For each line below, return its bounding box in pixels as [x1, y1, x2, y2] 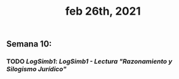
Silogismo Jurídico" [6, 65, 67, 73]
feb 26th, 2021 [65, 4, 141, 18]
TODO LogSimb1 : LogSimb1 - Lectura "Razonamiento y [6, 57, 173, 66]
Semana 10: [6, 39, 52, 50]
